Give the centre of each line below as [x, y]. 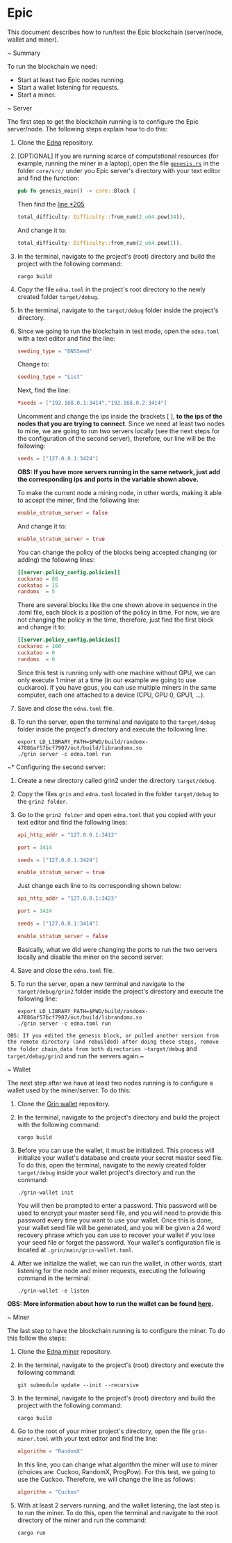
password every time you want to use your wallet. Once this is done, [115, 1220]
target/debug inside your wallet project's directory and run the [106, 1172]
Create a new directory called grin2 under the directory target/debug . [117, 780]
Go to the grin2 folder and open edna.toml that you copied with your [117, 814]
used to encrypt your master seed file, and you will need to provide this [119, 1213]
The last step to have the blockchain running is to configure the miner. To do [116, 1330]
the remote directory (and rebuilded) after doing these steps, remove [113, 1042]
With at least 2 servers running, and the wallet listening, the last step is [118, 1505]
